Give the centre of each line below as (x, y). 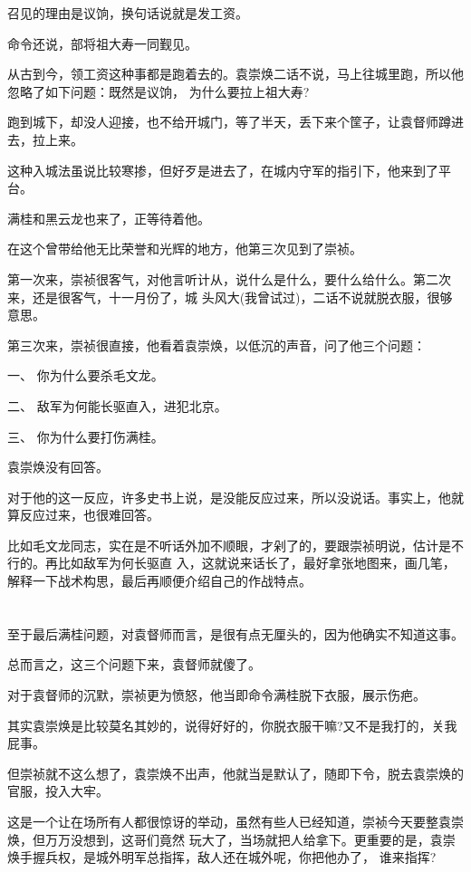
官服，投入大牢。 (58, 791)
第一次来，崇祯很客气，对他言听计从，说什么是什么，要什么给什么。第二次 (229, 278)
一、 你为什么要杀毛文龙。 (86, 375)
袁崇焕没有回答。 (58, 467)
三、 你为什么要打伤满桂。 (86, 436)
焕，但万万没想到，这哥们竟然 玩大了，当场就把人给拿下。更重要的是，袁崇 (231, 839)
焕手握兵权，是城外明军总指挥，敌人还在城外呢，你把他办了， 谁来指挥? (222, 857)
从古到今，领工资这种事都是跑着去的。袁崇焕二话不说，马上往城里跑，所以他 (235, 74)
